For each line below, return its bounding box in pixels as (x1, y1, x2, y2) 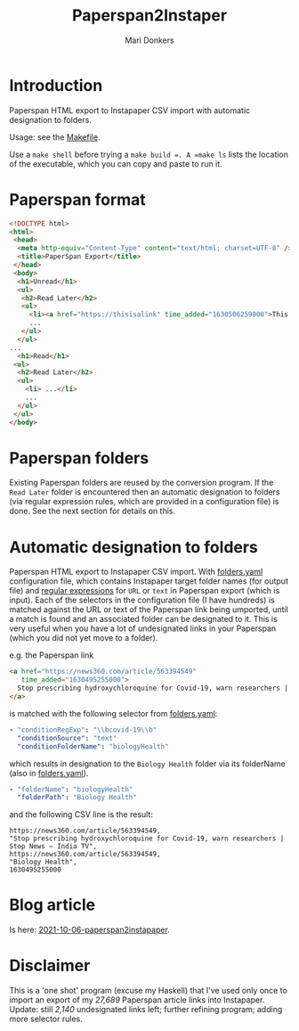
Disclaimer (9, 955, 91, 976)
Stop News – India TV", (9, 842, 98, 851)
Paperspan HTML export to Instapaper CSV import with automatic (9, 104, 251, 116)
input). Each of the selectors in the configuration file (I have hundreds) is (9, 594, 275, 606)
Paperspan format (9, 189, 147, 209)
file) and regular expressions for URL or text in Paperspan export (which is (9, 585, 280, 596)
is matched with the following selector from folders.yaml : (9, 708, 218, 718)
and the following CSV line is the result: (9, 809, 154, 820)
